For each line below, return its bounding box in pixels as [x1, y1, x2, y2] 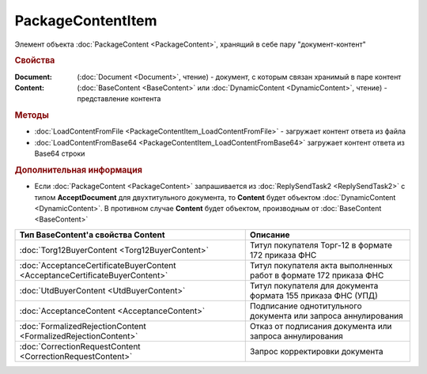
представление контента [77, 94, 161, 104]
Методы [14, 110, 49, 121]
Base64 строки [34, 149, 85, 158]
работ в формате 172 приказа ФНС [249, 270, 384, 281]
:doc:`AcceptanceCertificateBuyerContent [19, 259, 176, 270]
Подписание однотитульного [249, 300, 362, 312]
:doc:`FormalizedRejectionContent [19, 320, 146, 331]
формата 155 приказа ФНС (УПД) [249, 289, 379, 300]
